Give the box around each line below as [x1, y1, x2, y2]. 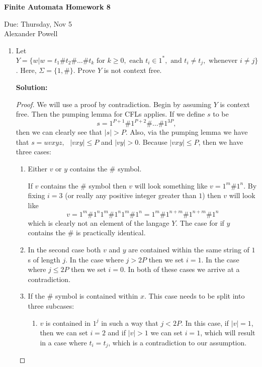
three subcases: [28, 301, 74, 311]
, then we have [198, 136, 243, 147]
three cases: [16, 146, 51, 157]
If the [28, 291, 45, 301]
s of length [28, 254, 60, 264]
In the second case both [28, 244, 101, 255]
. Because [138, 136, 167, 147]
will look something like [134, 180, 208, 191]
